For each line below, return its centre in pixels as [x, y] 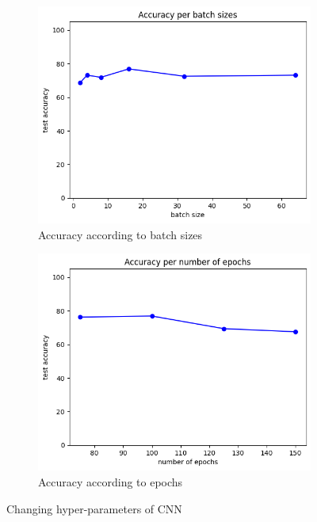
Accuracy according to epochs [111, 482]
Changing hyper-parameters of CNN [94, 508]
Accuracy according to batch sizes [120, 234]
